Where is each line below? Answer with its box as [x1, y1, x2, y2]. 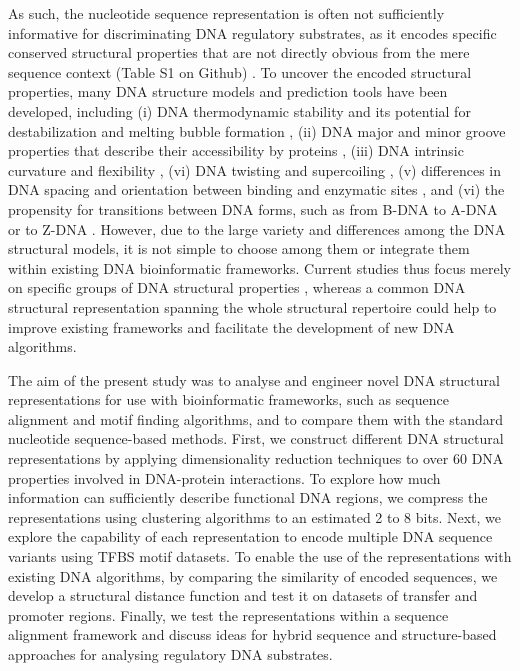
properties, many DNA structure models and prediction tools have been [8, 81, 448, 102]
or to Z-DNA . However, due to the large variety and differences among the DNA [8, 218, 506, 239]
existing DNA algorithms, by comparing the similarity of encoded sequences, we [8, 565, 498, 586]
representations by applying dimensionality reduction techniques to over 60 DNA [8, 448, 504, 469]
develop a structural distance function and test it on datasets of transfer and [8, 585, 478, 606]
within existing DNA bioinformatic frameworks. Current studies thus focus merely [8, 257, 511, 278]
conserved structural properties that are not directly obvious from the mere [8, 42, 470, 63]
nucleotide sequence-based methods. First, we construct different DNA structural [8, 428, 504, 449]
